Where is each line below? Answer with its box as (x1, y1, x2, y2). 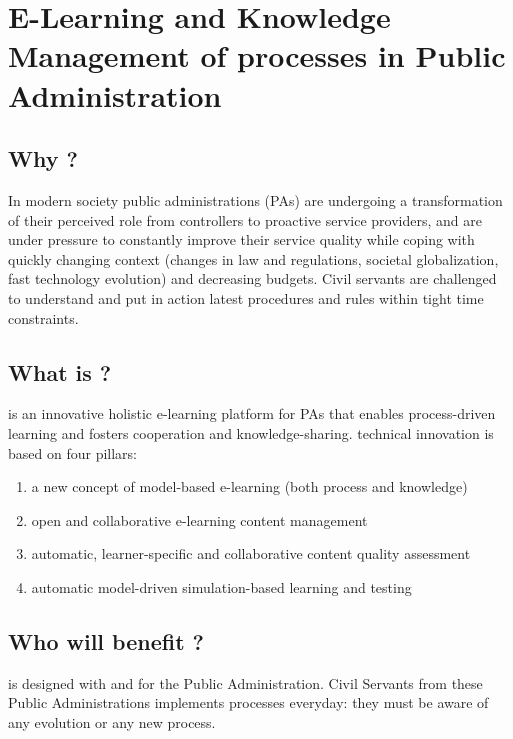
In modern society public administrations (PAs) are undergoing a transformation (8, 189, 503, 210)
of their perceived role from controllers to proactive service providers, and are (8, 209, 482, 230)
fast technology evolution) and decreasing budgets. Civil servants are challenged (8, 268, 497, 289)
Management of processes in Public (8, 35, 506, 76)
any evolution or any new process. (8, 711, 216, 732)
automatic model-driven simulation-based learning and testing (31, 576, 412, 597)
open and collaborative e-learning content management (31, 509, 368, 530)
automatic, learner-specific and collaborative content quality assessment (31, 543, 471, 564)
